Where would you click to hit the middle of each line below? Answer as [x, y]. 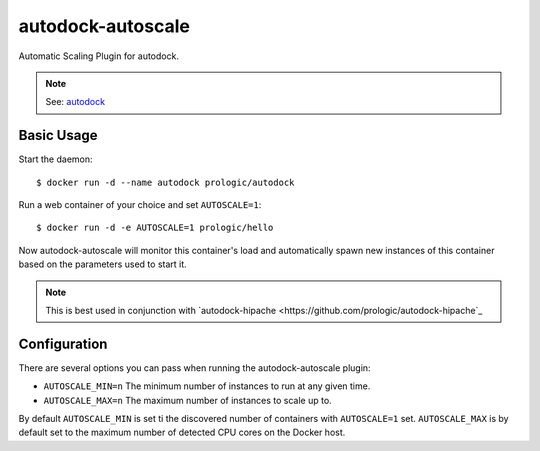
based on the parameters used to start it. [102, 264]
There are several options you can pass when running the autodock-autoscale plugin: [194, 367]
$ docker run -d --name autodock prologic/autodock [165, 182]
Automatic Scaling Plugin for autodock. [99, 56]
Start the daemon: [56, 159]
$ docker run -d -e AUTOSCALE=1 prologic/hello [155, 228]
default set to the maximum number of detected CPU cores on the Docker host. [182, 432]
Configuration [63, 343]
